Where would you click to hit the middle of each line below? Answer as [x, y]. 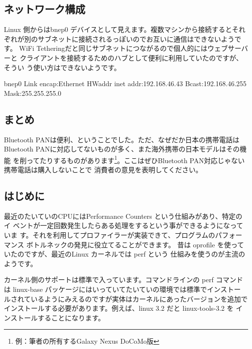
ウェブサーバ [228, 48]
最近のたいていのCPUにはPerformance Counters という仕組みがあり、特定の [123, 216]
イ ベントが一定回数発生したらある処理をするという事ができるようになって [124, 225]
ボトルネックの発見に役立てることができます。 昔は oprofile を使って [135, 244]
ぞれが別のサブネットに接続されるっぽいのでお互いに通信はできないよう [119, 38]
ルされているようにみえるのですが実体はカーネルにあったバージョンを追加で [126, 298]
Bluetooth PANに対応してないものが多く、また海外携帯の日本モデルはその [122, 149]
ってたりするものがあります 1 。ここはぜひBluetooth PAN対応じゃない [135, 159]
